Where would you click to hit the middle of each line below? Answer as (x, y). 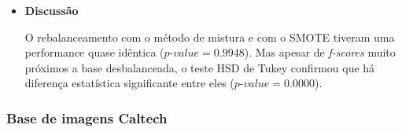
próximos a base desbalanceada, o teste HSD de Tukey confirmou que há (200, 67)
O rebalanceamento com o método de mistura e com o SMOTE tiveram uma (210, 37)
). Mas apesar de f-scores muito (320, 52)
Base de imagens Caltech (87, 117)
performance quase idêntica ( (94, 52)
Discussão (52, 10)
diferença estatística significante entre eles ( (129, 83)
